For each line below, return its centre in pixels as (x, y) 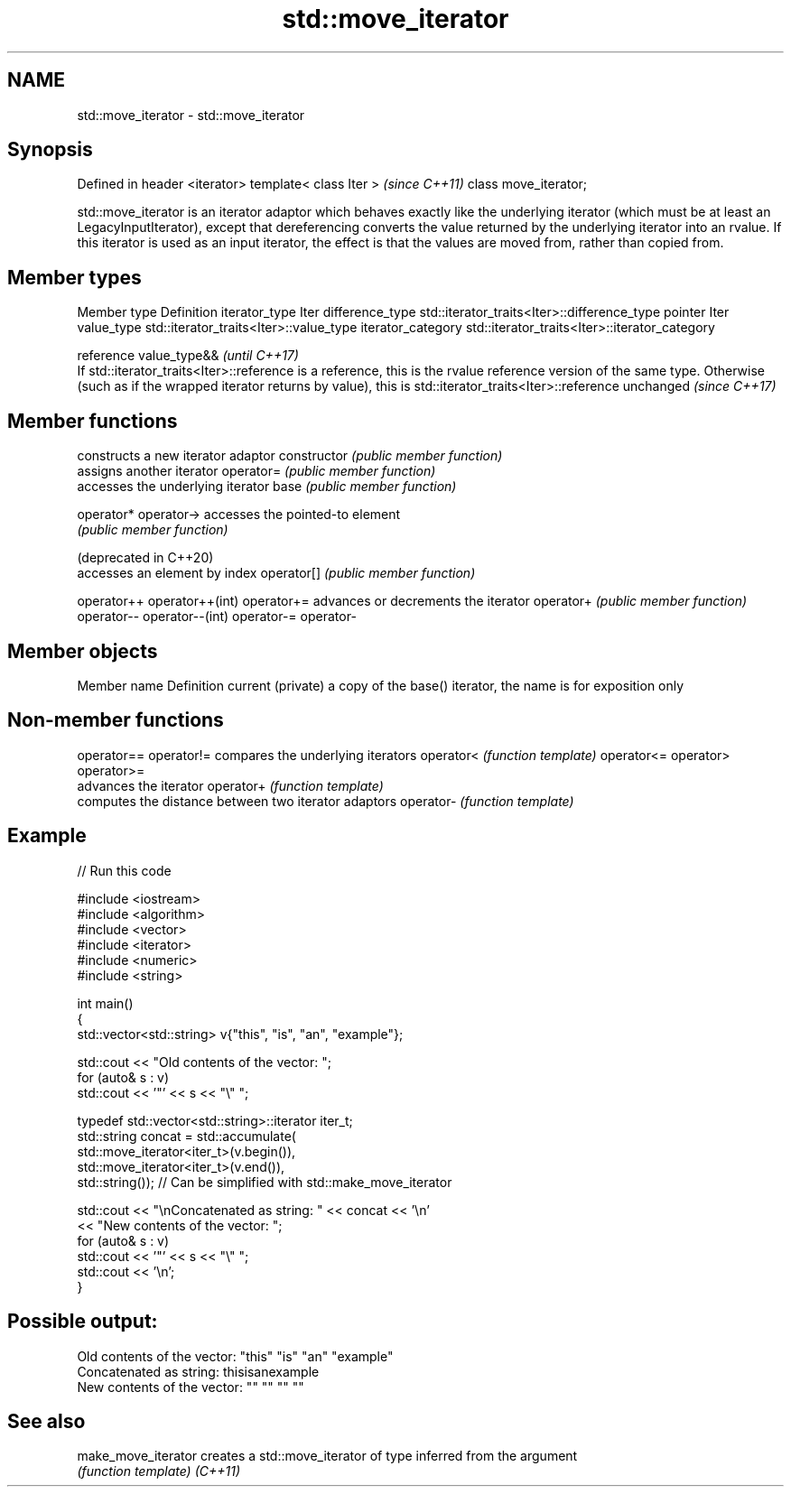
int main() (105, 1003)
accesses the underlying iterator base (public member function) (267, 487)
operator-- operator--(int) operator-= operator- (217, 617)
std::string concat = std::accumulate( (186, 1136)
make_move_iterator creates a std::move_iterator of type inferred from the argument (327, 1456)
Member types (74, 277)
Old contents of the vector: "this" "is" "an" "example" (235, 1356)
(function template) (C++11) (159, 1471)
